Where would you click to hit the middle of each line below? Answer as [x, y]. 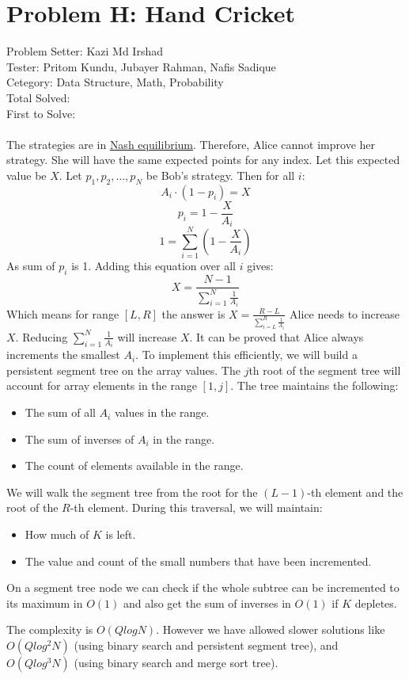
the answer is [193, 313]
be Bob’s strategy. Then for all [220, 175]
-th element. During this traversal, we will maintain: [196, 507]
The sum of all [60, 412]
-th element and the [355, 492]
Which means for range [63, 313]
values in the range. [162, 412]
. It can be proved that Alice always [276, 336]
